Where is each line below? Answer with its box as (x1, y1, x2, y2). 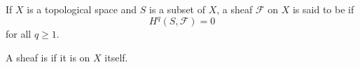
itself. (104, 50, 128, 64)
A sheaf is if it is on (6, 50, 90, 64)
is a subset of (149, 2, 205, 16)
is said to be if (292, 2, 354, 16)
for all (6, 27, 32, 41)
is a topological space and (27, 2, 137, 16)
